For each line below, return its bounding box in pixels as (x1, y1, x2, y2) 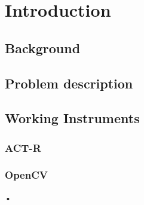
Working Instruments (5, 109, 140, 127)
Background (5, 38, 81, 57)
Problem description (5, 74, 133, 92)
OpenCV (5, 167, 48, 182)
